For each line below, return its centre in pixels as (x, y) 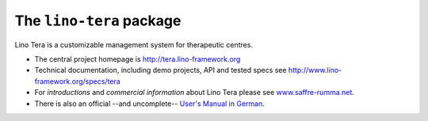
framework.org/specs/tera (77, 81)
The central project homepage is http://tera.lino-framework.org (138, 59)
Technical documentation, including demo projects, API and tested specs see (160, 70)
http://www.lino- (315, 70)
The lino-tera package (98, 21)
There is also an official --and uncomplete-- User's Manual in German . (149, 104)
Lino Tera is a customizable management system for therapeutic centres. (134, 44)
